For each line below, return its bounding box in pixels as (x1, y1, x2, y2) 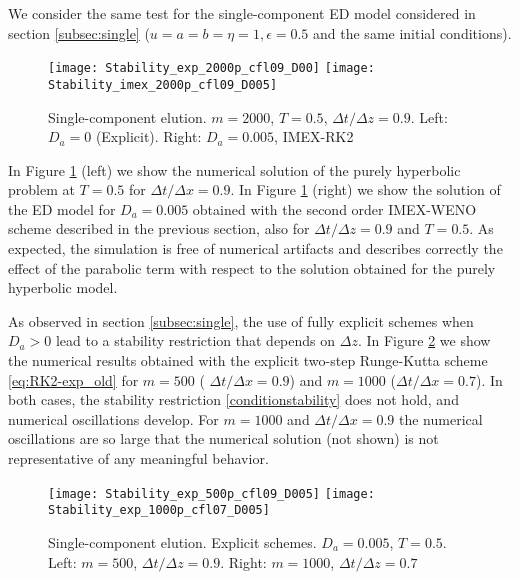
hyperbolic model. (8, 277, 118, 298)
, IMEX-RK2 (274, 126, 354, 147)
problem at (8, 179, 75, 200)
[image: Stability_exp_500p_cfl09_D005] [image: (48, 486, 375, 501)
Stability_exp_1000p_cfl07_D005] (48, 503, 270, 518)
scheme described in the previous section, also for (8, 218, 310, 239)
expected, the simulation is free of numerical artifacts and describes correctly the (8, 238, 503, 259)
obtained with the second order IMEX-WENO (192, 198, 477, 219)
